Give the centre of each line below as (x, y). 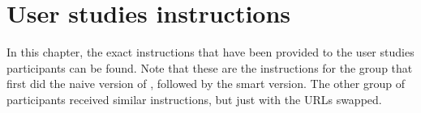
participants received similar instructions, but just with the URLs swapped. (194, 99)
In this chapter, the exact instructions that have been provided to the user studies (210, 52)
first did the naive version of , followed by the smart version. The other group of (206, 84)
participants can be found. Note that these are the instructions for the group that (210, 67)
